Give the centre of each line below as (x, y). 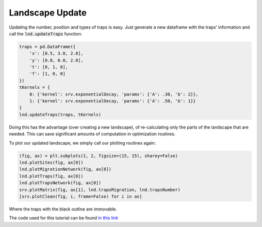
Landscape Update (48, 13)
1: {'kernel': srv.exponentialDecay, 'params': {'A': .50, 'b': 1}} (113, 101)
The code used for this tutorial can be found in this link (64, 218)
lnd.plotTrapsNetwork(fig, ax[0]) (60, 183)
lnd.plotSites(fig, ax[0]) (51, 162)
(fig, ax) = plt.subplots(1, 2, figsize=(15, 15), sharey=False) (98, 156)
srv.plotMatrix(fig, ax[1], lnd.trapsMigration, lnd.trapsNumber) (100, 190)
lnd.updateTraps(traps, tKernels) (60, 114)
